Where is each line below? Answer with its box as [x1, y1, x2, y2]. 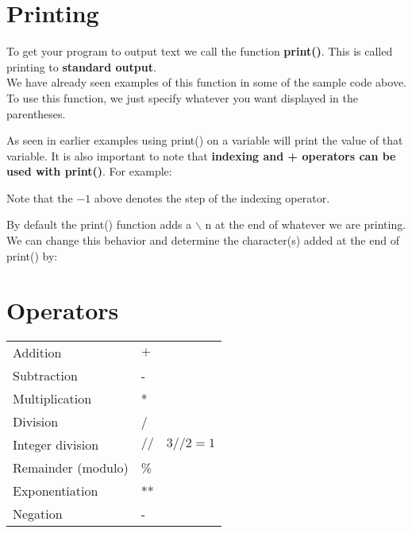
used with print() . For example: [6, 163, 172, 180]
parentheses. [6, 105, 66, 122]
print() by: [6, 247, 58, 264]
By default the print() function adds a [6, 216, 192, 233]
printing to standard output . [6, 58, 156, 75]
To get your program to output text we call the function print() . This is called [6, 43, 393, 60]
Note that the [6, 189, 73, 206]
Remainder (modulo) [13, 458, 129, 477]
